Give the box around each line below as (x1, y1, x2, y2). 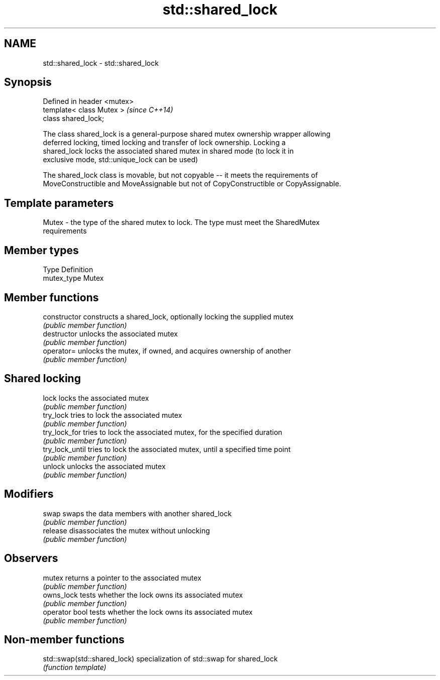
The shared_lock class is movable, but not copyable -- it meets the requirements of (43, 171, 318, 180)
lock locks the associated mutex (43, 393, 149, 402)
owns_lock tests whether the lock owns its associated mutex (43, 590, 243, 599)
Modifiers (4, 488, 54, 501)
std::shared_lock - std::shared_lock (43, 58, 159, 67)
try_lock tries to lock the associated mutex (43, 410, 182, 419)
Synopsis (4, 76, 52, 89)
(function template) (43, 663, 106, 672)
